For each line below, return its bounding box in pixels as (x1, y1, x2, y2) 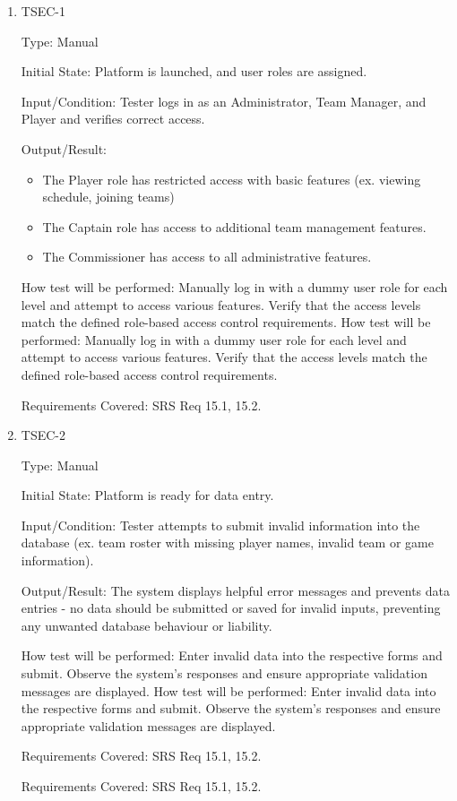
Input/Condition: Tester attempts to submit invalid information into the (21, 515, 420, 534)
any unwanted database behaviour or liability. (21, 616, 272, 634)
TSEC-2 (21, 426, 65, 444)
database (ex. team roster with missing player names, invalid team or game (21, 533, 434, 552)
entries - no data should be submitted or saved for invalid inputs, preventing (21, 599, 441, 617)
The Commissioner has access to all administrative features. (42, 247, 372, 266)
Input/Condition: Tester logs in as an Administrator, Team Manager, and (21, 91, 427, 110)
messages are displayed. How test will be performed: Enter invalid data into (21, 681, 436, 700)
